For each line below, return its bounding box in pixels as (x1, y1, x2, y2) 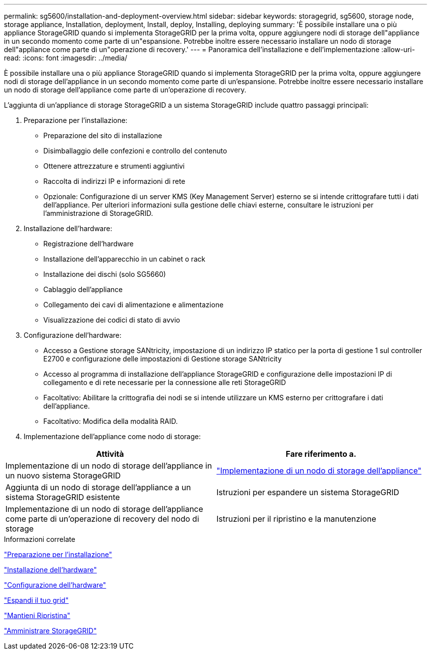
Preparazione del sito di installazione (43, 131, 162, 140)
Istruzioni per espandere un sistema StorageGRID (216, 487, 400, 497)
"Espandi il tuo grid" (4, 596, 69, 604)
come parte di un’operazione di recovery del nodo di (5, 514, 199, 524)
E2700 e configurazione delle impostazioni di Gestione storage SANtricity (43, 355, 282, 363)
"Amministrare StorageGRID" (4, 626, 97, 635)
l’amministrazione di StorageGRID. (43, 209, 154, 217)
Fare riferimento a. (285, 449, 357, 459)
